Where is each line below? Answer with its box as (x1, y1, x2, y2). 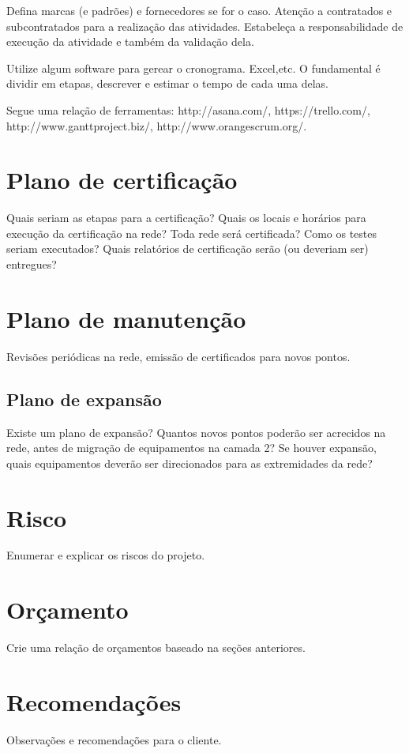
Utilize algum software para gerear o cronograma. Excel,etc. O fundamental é (6, 59, 381, 76)
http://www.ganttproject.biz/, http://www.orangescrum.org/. (6, 117, 307, 134)
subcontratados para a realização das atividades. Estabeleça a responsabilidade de (6, 17, 403, 34)
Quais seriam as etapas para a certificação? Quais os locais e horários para (6, 209, 366, 226)
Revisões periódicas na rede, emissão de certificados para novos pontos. (6, 348, 351, 364)
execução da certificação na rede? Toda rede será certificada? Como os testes (6, 224, 377, 241)
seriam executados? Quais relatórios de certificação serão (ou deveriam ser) (6, 240, 369, 257)
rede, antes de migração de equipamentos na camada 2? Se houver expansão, (6, 439, 377, 456)
